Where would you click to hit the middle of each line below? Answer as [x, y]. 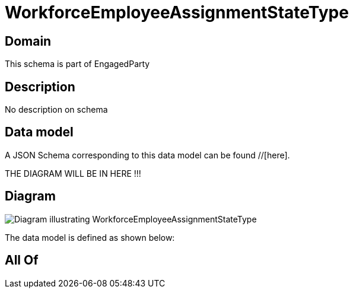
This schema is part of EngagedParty [77, 64]
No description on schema [56, 110]
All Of [22, 260]
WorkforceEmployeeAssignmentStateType [177, 12]
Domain [28, 41]
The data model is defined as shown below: [90, 237]
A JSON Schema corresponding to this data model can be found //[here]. [147, 155]
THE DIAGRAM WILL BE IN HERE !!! [73, 173]
